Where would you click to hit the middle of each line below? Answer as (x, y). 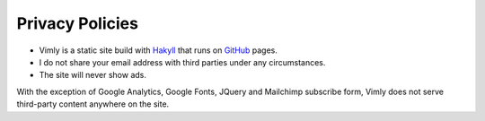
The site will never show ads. (93, 75)
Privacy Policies (78, 23)
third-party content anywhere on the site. (93, 104)
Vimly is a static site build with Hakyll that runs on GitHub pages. (158, 50)
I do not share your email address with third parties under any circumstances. (182, 62)
